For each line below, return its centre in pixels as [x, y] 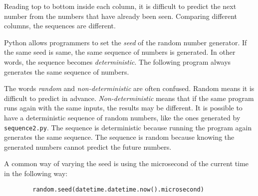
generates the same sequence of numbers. [67, 71]
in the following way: [36, 173]
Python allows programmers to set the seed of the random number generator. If [126, 42]
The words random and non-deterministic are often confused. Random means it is [129, 88]
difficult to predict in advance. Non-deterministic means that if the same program [129, 98]
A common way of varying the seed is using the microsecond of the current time [127, 163]
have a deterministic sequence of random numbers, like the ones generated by [122, 117]
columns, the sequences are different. [60, 26]
